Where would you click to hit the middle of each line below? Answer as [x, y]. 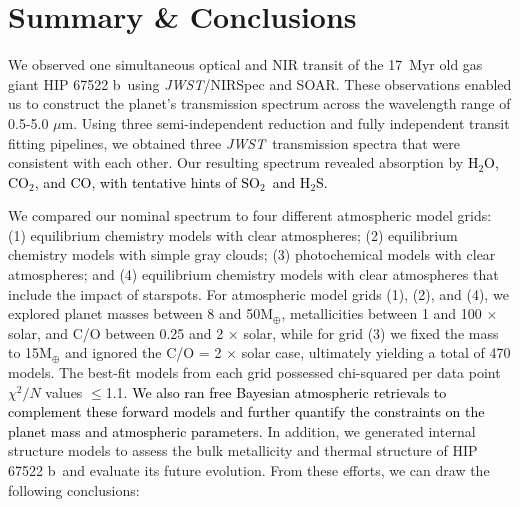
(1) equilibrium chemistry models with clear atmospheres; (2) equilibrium [233, 234]
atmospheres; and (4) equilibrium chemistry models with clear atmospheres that [253, 274]
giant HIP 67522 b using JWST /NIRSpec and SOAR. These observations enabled [260, 83]
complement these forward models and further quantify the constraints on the [246, 411]
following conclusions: [74, 489]
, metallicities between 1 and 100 [381, 313]
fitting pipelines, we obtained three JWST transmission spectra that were [234, 142]
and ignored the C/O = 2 [143, 352]
